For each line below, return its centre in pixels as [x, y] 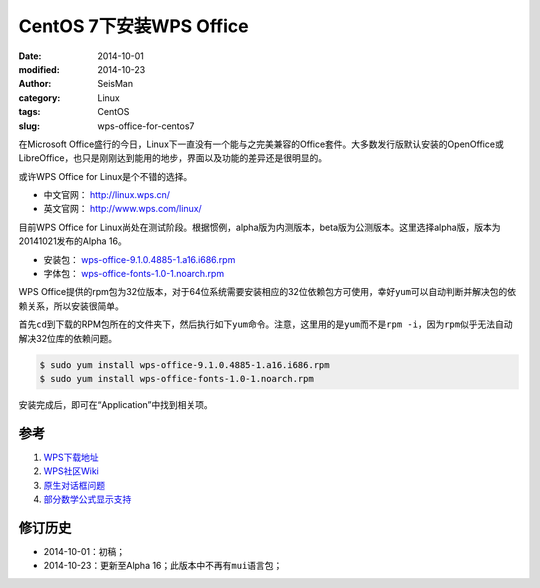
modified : [39, 69]
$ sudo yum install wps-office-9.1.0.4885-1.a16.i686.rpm [184, 364]
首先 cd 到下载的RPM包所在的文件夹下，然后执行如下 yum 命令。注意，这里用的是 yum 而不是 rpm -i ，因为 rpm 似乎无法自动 [265, 324]
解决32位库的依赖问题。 [68, 338]
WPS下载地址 [71, 457]
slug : [29, 126]
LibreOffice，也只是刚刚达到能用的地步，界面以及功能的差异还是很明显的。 [173, 158]
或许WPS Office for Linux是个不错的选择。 [105, 176]
